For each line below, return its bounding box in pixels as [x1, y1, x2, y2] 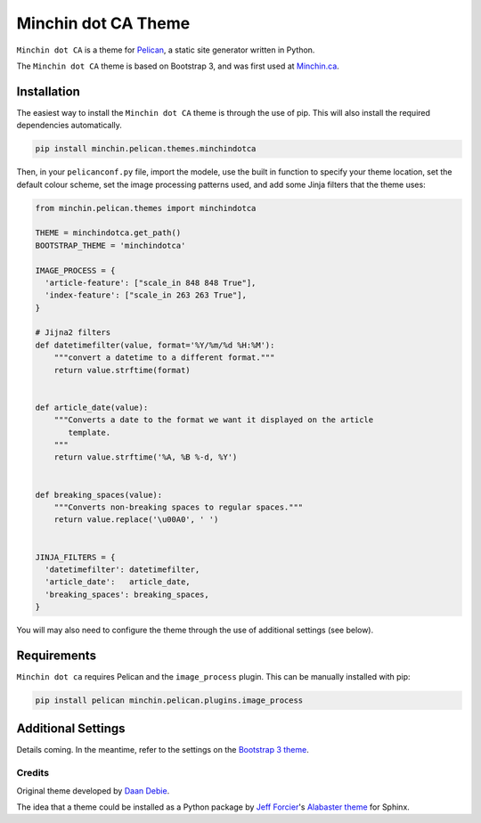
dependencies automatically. [16, 120, 122, 131]
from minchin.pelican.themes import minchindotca [35, 203, 257, 213]
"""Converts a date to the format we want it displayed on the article [53, 415, 374, 425]
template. [68, 428, 111, 437]
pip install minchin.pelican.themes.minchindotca [35, 143, 257, 154]
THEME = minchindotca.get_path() [35, 228, 182, 238]
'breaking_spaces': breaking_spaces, [45, 589, 209, 599]
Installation [16, 84, 80, 99]
